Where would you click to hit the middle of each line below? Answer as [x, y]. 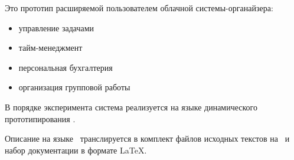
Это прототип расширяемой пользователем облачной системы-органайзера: [139, 8]
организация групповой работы [74, 87]
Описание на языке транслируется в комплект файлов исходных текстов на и [147, 138]
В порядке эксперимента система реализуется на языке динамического [131, 107]
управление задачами [56, 27]
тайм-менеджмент [50, 48]
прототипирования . [40, 118]
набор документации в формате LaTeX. [76, 150]
